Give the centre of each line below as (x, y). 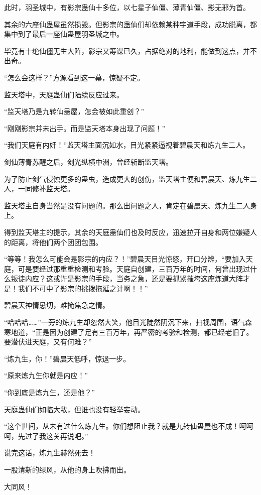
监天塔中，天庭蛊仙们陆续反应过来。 (64, 94)
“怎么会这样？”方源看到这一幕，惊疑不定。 (74, 77)
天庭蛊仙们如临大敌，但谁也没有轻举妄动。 (74, 409)
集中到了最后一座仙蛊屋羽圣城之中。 (64, 34)
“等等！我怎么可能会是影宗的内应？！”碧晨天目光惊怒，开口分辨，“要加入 (125, 259)
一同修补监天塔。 (46, 189)
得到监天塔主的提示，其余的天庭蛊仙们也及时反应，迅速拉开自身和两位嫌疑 (127, 232)
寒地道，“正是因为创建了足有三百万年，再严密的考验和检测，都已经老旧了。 (129, 332)
